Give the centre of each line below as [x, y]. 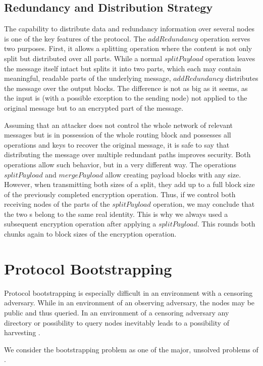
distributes [242, 78]
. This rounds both [226, 224]
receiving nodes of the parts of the [57, 204]
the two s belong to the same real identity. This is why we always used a [116, 214]
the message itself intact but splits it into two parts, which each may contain [123, 68]
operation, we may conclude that [204, 204]
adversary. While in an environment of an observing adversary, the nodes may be [129, 303]
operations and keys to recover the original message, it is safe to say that [117, 144]
